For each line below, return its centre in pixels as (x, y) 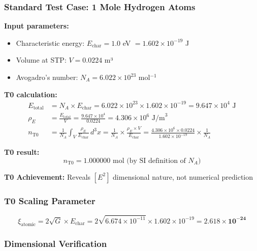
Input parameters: (37, 26)
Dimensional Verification (56, 244)
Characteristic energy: (50, 43)
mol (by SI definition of (149, 161)
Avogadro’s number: (47, 77)
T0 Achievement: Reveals (47, 176)
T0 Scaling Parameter (50, 200)
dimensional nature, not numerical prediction (183, 176)
